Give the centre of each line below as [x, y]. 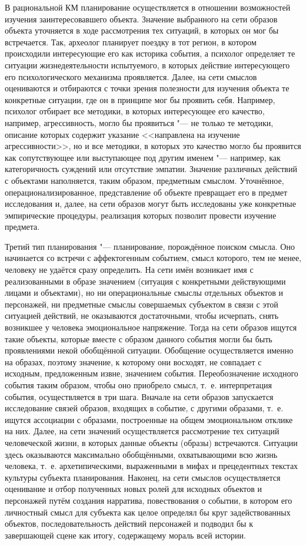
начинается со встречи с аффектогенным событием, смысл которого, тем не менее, [153, 258]
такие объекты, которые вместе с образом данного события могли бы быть [139, 338]
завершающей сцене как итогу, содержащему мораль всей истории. [125, 535]
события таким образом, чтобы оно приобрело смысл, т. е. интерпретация [138, 385]
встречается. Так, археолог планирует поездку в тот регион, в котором [131, 42]
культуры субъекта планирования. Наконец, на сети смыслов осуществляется [143, 477]
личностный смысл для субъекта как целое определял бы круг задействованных [148, 512]
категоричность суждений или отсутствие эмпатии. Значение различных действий [151, 169]
